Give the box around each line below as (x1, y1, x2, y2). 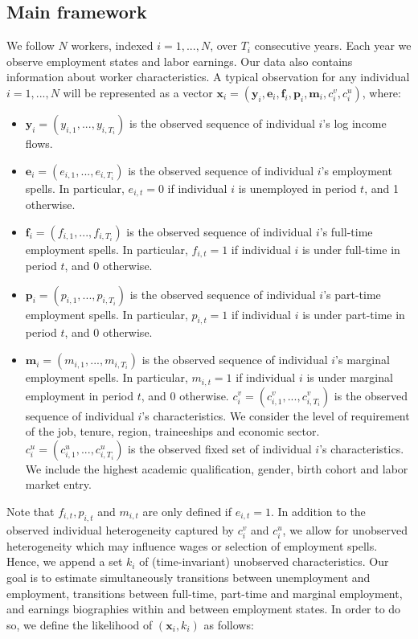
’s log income (322, 114, 387, 131)
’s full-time (319, 223, 373, 240)
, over (210, 37, 237, 54)
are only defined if (142, 502, 232, 519)
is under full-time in (301, 240, 400, 257)
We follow (6, 37, 55, 54)
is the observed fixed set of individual (128, 440, 312, 457)
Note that (6, 502, 55, 519)
